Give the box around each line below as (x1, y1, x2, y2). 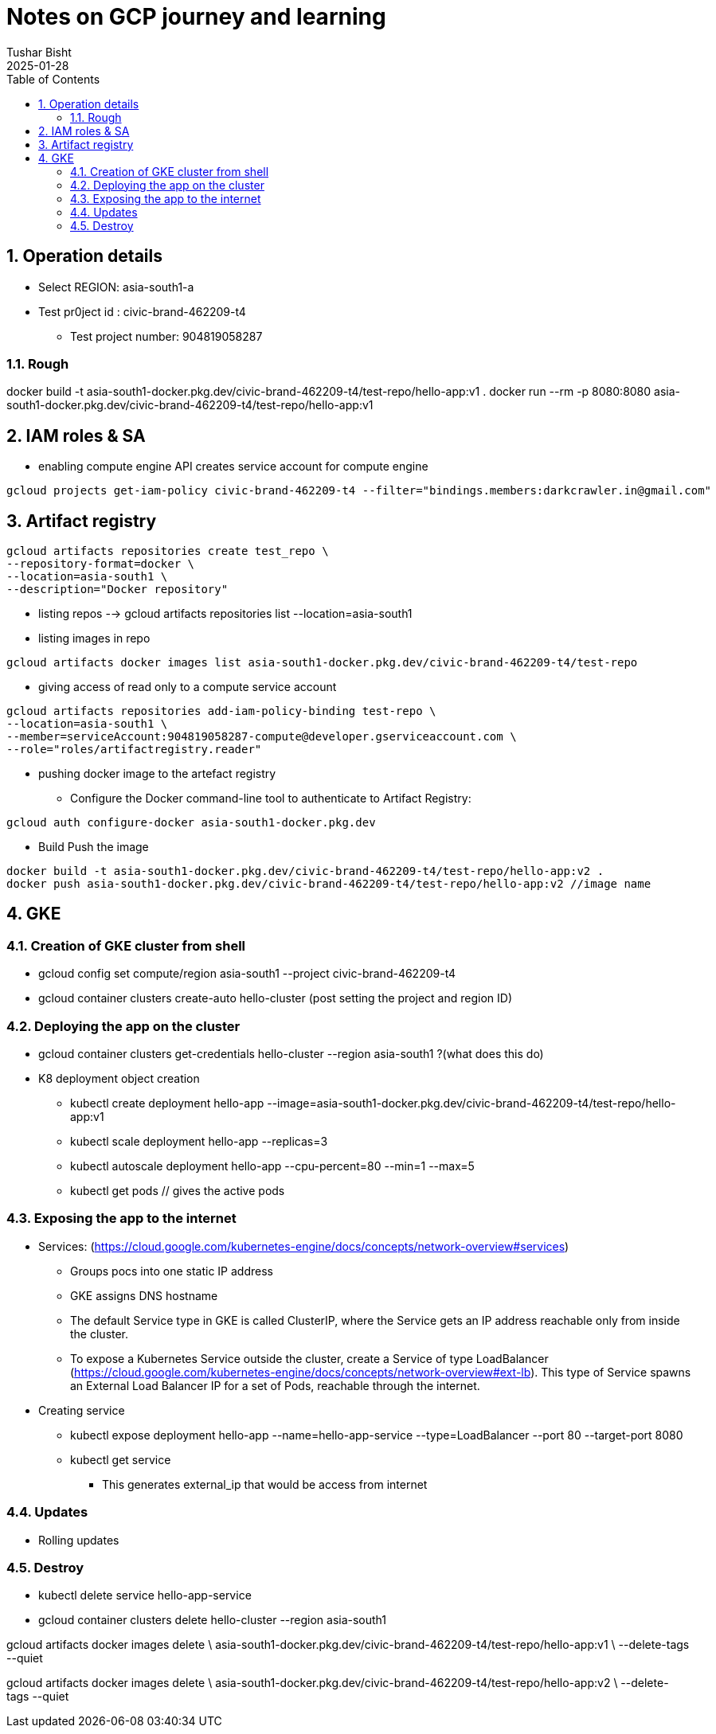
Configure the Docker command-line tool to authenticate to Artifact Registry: (70, 791, 471, 806)
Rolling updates (38, 1533, 119, 1547)
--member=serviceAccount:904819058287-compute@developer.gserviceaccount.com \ (6, 730, 517, 744)
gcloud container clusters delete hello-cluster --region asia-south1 (38, 1613, 387, 1627)
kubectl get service (70, 1452, 171, 1466)
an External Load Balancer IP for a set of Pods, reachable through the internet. (70, 1378, 480, 1392)
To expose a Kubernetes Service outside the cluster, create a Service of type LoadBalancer (70, 1351, 549, 1365)
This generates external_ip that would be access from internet (102, 1477, 428, 1491)
